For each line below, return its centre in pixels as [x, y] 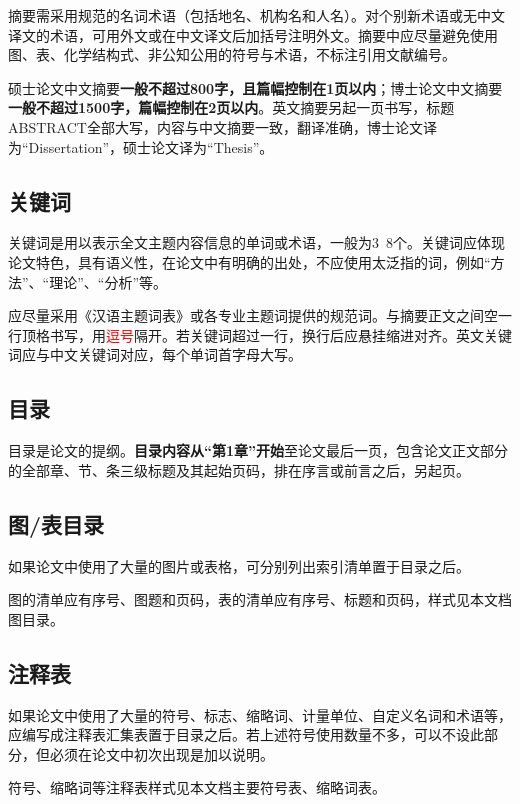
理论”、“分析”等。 [108, 281]
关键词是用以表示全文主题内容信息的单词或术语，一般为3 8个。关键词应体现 [256, 242]
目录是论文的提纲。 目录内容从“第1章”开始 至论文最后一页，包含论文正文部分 [258, 450]
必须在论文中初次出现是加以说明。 [161, 753]
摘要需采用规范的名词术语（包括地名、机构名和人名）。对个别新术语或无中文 [256, 15]
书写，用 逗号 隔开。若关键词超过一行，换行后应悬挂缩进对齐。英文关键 [280, 334]
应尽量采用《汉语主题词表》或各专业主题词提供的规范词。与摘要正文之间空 [253, 315]
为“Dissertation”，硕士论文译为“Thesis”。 [141, 146]
